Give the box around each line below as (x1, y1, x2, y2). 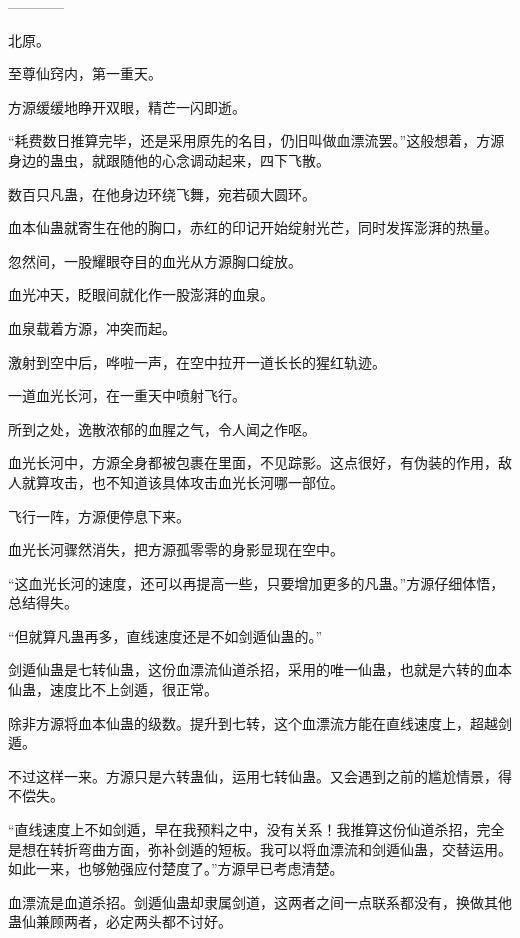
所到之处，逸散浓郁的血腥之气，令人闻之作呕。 (8, 418, 316, 439)
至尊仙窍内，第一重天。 (8, 63, 162, 84)
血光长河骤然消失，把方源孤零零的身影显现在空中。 (8, 539, 344, 560)
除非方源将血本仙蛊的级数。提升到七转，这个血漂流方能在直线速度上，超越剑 (8, 712, 512, 733)
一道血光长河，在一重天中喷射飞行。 (8, 385, 246, 406)
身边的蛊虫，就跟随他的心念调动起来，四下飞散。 (8, 149, 330, 170)
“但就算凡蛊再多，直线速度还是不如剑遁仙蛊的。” (8, 625, 323, 646)
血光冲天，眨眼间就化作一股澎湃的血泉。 (8, 284, 274, 305)
